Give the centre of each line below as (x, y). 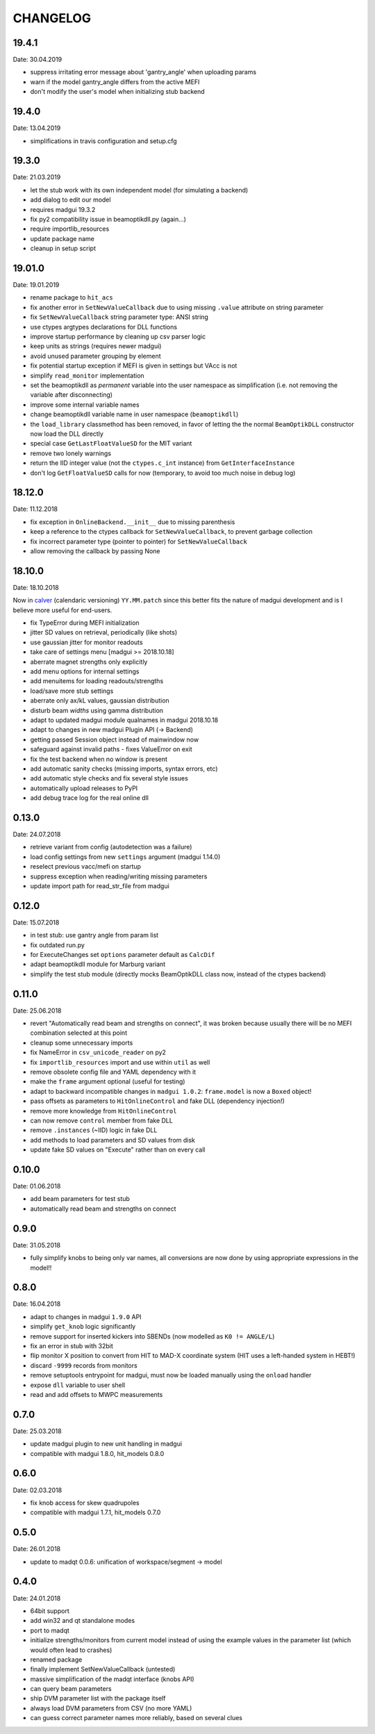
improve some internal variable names (85, 404)
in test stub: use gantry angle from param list (94, 935)
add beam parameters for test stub (80, 1199)
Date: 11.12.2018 (35, 509)
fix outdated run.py (57, 944)
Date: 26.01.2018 (37, 1549)
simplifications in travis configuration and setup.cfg (103, 141)
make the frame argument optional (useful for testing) (108, 1081)
